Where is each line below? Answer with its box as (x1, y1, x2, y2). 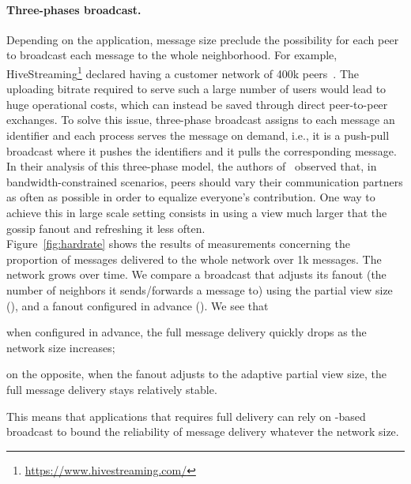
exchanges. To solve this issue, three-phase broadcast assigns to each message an (6, 111, 395, 128)
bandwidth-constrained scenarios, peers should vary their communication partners (6, 173, 403, 189)
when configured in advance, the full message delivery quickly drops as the (6, 324, 367, 340)
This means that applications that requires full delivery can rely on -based (6, 407, 366, 424)
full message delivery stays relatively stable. (6, 381, 217, 397)
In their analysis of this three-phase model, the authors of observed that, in (6, 158, 377, 174)
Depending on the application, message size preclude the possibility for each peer (6, 31, 399, 47)
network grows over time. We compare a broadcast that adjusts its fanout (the (6, 266, 386, 283)
